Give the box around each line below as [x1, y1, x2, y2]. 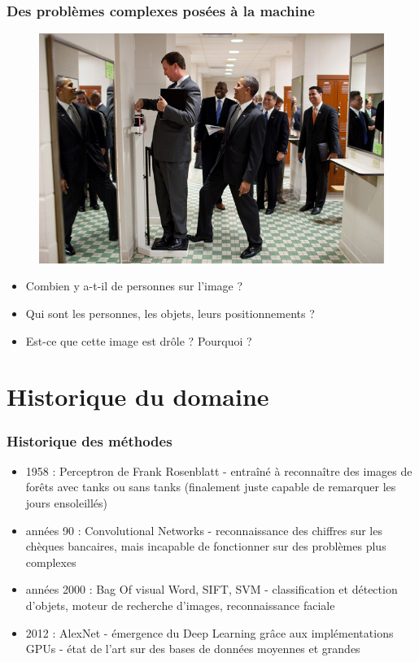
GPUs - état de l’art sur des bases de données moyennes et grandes [25, 640, 360, 657]
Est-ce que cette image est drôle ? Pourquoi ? [25, 332, 252, 349]
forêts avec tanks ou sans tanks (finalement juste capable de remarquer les [25, 478, 396, 495]
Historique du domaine [7, 380, 269, 413]
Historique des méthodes [7, 430, 172, 451]
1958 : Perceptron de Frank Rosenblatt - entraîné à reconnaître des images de [25, 462, 412, 479]
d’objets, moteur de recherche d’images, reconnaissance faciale [25, 597, 335, 613]
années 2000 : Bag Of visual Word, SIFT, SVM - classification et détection [25, 581, 398, 598]
